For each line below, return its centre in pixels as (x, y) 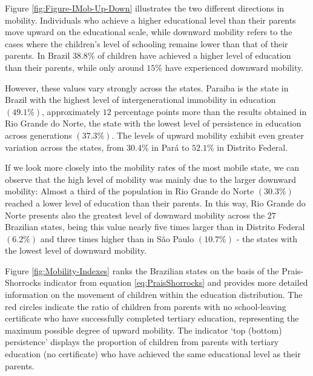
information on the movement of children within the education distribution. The (154, 295)
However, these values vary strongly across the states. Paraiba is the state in (147, 87)
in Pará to (170, 147)
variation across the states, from (64, 147)
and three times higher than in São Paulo (117, 238)
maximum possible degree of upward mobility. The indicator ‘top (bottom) (143, 330)
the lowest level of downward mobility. (76, 250)
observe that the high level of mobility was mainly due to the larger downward (150, 179)
